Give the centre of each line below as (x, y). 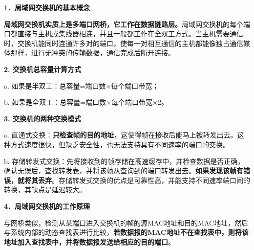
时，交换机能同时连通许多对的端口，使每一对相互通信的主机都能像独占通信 (124, 43)
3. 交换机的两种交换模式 (42, 118)
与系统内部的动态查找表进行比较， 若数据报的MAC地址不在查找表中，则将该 (126, 232)
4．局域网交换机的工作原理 (47, 206)
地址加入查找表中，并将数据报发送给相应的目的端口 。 (89, 241)
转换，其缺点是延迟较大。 (45, 190)
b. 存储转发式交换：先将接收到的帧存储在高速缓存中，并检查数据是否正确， (124, 161)
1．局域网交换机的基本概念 (47, 7)
